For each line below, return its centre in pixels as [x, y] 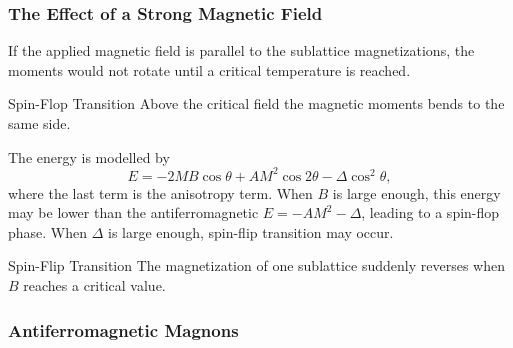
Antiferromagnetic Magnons [123, 329]
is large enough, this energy [416, 192]
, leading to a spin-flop [430, 212]
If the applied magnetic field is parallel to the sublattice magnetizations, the [241, 50]
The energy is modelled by [89, 156]
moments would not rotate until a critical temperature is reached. [209, 69]
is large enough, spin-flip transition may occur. [251, 231]
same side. [39, 123]
